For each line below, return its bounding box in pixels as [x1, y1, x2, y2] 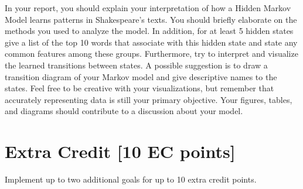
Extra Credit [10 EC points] [5, 139, 236, 163]
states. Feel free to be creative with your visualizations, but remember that [5, 82, 274, 94]
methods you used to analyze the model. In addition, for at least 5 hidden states [5, 25, 294, 37]
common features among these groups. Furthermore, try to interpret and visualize [5, 47, 298, 60]
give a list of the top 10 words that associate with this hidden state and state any [5, 36, 298, 48]
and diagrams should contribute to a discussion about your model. [5, 105, 243, 117]
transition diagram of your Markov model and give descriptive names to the [5, 70, 277, 83]
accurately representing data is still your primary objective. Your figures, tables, [5, 93, 292, 105]
